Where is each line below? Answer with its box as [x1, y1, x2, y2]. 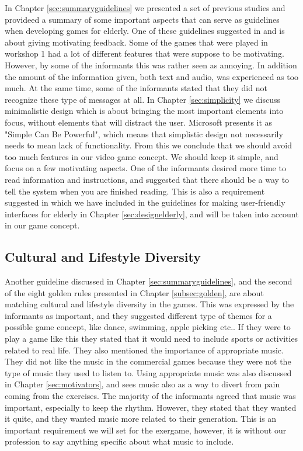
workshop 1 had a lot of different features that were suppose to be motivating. [5, 47, 284, 60]
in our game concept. [5, 219, 80, 231]
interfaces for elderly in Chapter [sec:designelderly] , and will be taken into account [5, 207, 299, 220]
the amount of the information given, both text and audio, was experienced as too [5, 70, 299, 82]
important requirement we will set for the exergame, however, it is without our [5, 424, 287, 436]
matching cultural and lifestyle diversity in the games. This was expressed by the [5, 298, 294, 310]
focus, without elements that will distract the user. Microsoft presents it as [5, 116, 273, 128]
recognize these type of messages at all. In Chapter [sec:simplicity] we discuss [5, 93, 281, 105]
